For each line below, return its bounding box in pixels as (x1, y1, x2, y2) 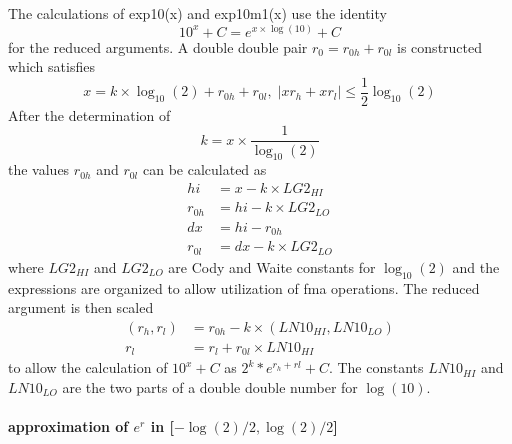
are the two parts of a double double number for (62, 376, 358, 397)
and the (452, 256, 500, 277)
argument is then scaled (8, 297, 154, 318)
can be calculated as (142, 159, 267, 180)
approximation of (8, 416, 129, 437)
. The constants (328, 357, 424, 378)
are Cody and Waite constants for (168, 256, 376, 277)
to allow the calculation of (8, 357, 168, 378)
